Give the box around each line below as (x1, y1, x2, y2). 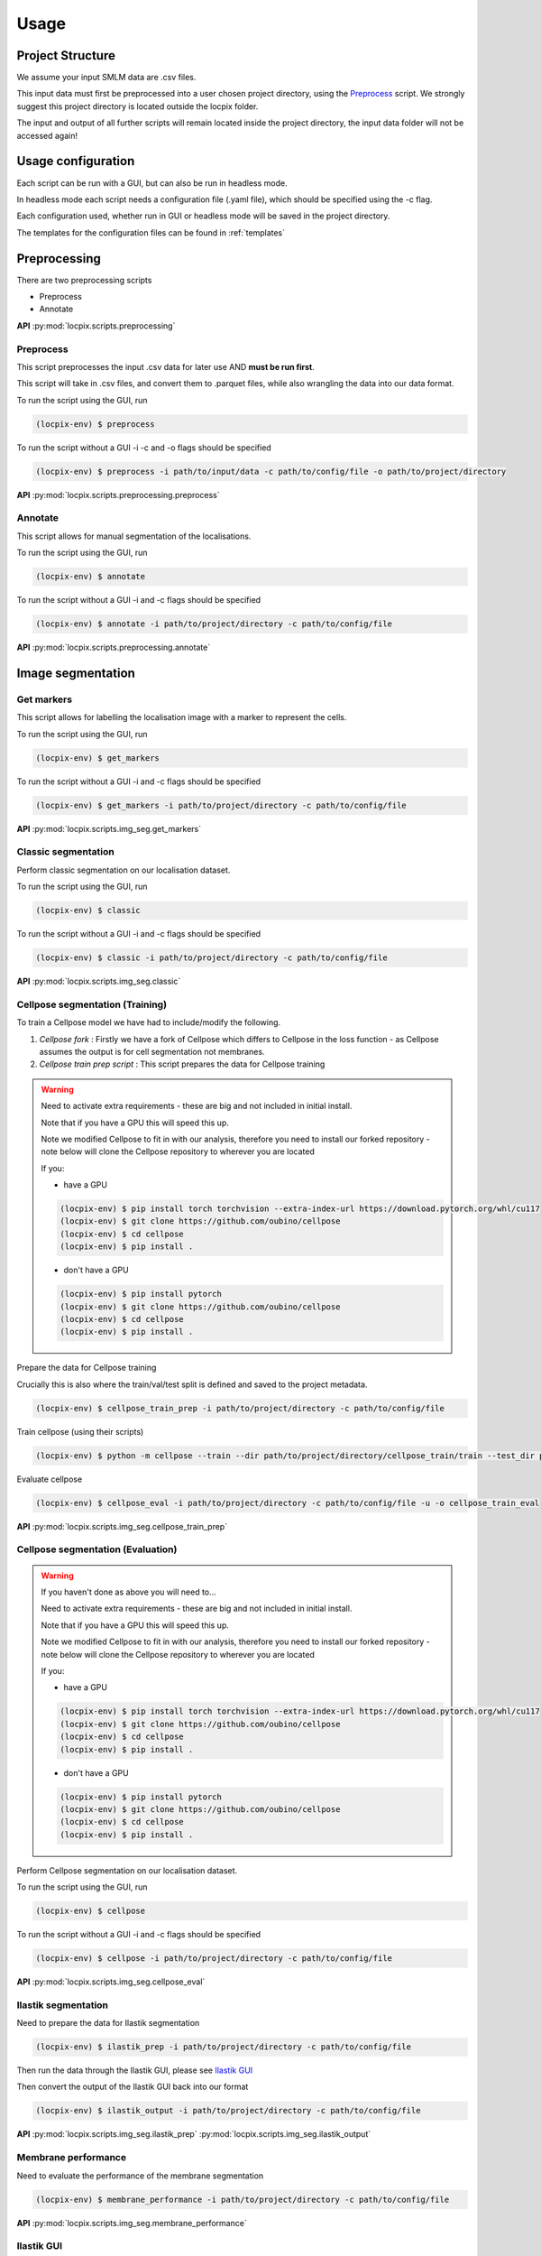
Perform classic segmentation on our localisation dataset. (16, 864, 231, 875)
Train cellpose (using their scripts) (16, 1426, 144, 1437)
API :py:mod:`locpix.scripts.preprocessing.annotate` (16, 642, 211, 653)
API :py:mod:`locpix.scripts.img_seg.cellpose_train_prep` (16, 1521, 228, 1531)
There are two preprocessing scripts (16, 274, 152, 285)
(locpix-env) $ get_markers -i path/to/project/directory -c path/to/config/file (35, 800, 408, 810)
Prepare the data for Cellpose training (16, 1363, 157, 1373)
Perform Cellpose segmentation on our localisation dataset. (16, 1864, 238, 1876)
